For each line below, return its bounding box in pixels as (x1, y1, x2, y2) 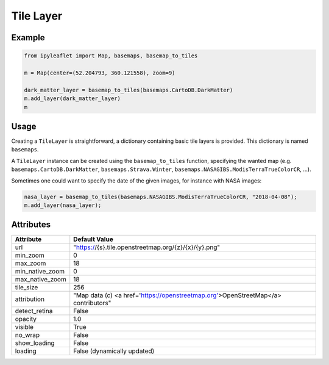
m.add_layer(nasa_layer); (24, 201, 102, 209)
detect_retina (15, 307, 53, 316)
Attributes (11, 220, 51, 230)
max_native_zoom (15, 275, 66, 284)
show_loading (15, 339, 55, 347)
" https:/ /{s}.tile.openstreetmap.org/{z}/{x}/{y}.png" (73, 243, 221, 251)
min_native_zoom (15, 267, 65, 276)
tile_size (15, 283, 38, 292)
